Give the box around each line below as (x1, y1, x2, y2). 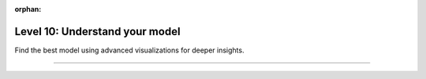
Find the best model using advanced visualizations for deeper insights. (14, 45, 245, 55)
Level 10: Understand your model (14, 24, 181, 38)
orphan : (14, 5, 42, 13)
